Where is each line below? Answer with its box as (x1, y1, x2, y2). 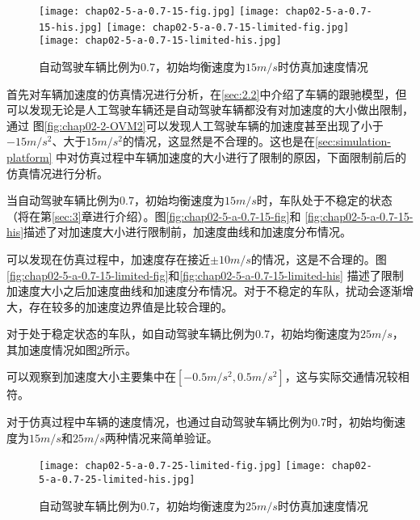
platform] (6, 148, 52, 165)
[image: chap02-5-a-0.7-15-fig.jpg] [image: (39, 6, 280, 17)
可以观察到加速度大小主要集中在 (6, 368, 176, 385)
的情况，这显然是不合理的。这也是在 (123, 133, 316, 150)
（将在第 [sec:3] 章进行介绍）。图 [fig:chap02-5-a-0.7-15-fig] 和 (6, 207, 301, 224)
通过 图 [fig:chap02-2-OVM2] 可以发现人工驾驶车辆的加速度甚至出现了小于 (6, 116, 384, 133)
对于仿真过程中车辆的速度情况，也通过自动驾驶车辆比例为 (6, 413, 312, 430)
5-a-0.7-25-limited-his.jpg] (39, 473, 195, 485)
